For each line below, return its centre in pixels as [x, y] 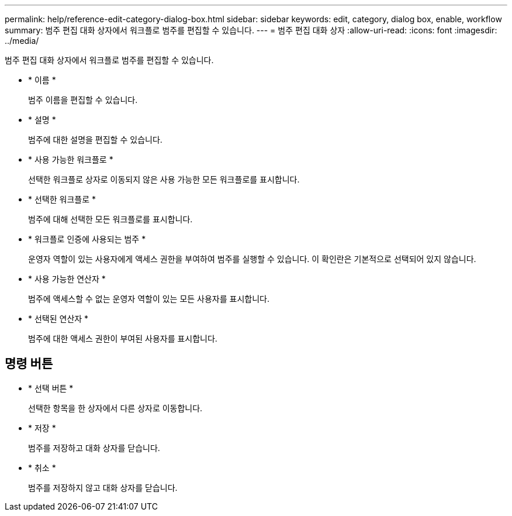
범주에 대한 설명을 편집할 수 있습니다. [95, 140]
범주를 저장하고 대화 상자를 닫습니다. [94, 448]
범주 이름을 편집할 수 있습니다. [83, 100]
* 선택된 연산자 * [58, 319]
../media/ [22, 41]
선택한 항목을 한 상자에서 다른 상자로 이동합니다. [115, 408]
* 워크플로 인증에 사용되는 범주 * [87, 239]
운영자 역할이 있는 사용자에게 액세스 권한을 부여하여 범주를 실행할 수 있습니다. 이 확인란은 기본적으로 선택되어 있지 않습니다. [252, 259]
